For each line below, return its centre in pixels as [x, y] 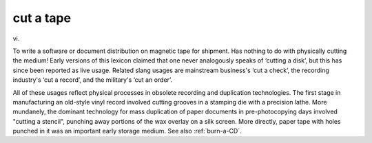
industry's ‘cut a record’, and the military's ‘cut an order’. [92, 80]
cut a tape [42, 18]
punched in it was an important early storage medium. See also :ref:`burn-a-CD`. [127, 131]
